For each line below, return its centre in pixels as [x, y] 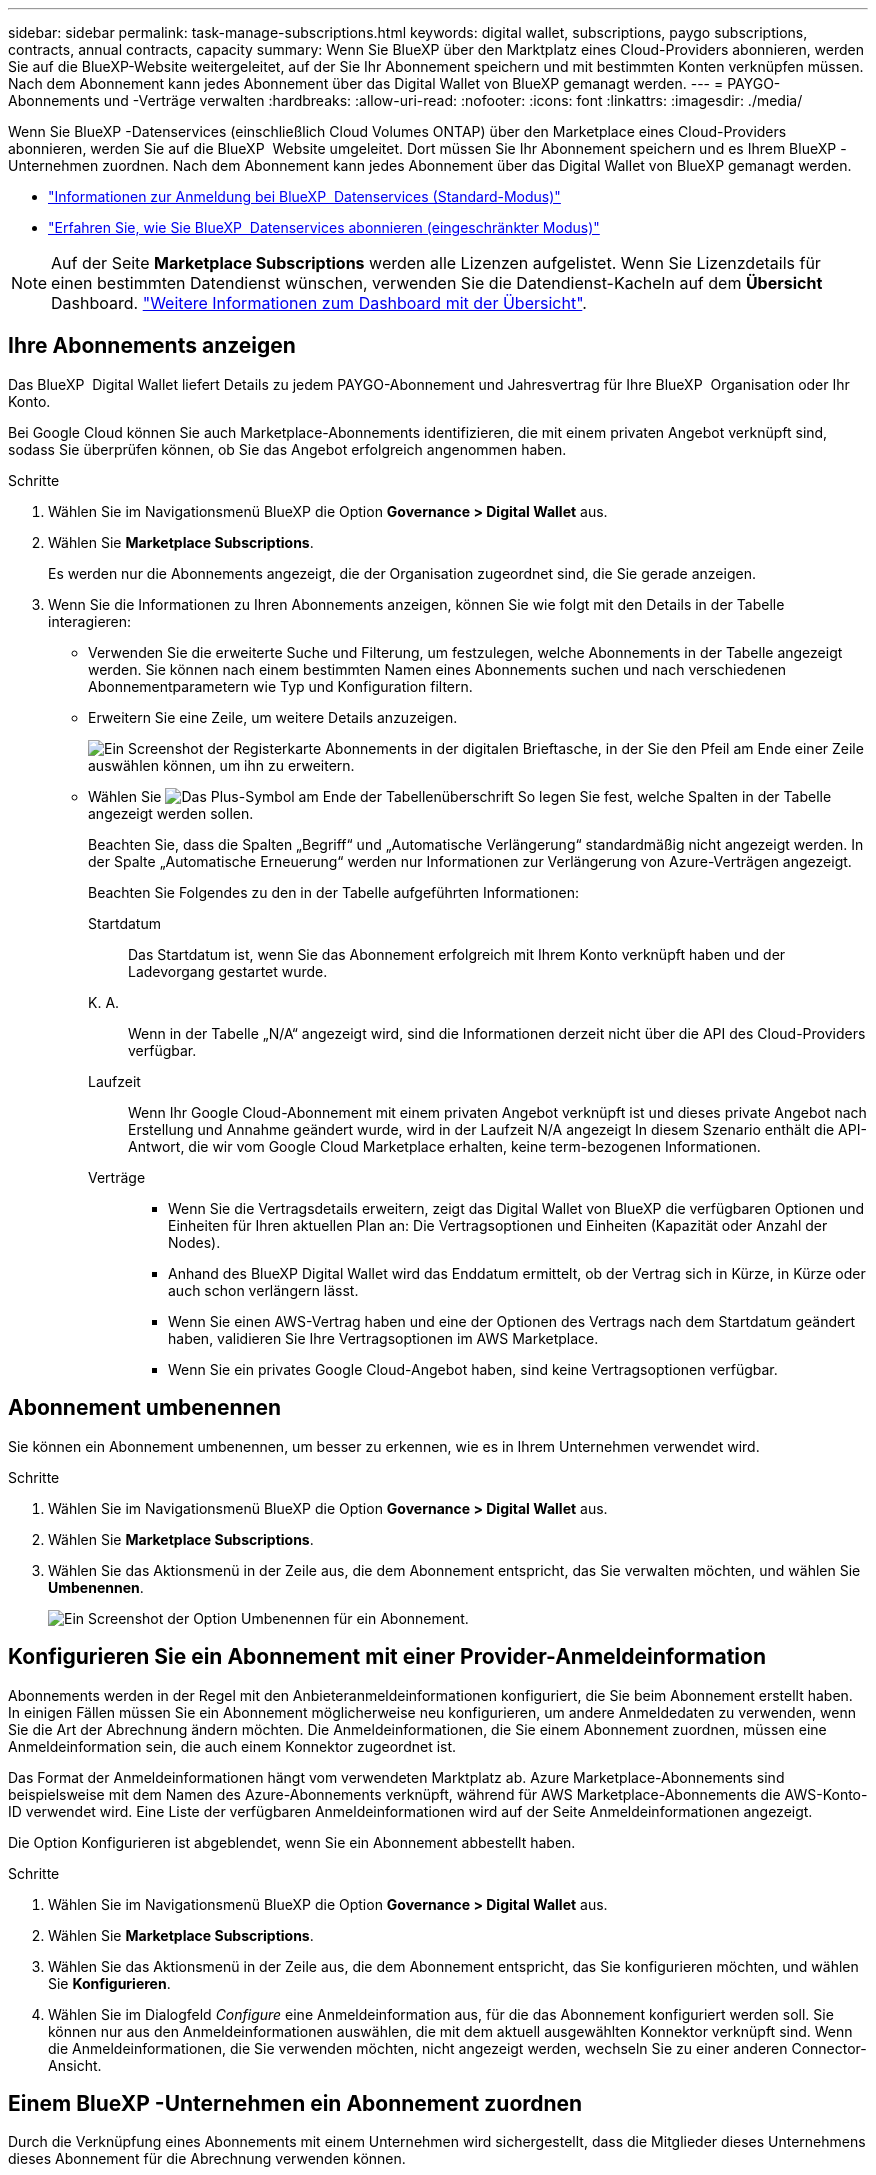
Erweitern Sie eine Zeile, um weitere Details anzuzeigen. [273, 717]
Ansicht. [75, 2065]
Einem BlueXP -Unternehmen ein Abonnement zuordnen [295, 2103]
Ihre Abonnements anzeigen [152, 346]
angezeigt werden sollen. [171, 813]
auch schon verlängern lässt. [263, 1290]
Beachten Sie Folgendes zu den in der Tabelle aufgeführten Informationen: [333, 892]
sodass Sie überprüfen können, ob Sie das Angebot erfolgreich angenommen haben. [287, 449]
